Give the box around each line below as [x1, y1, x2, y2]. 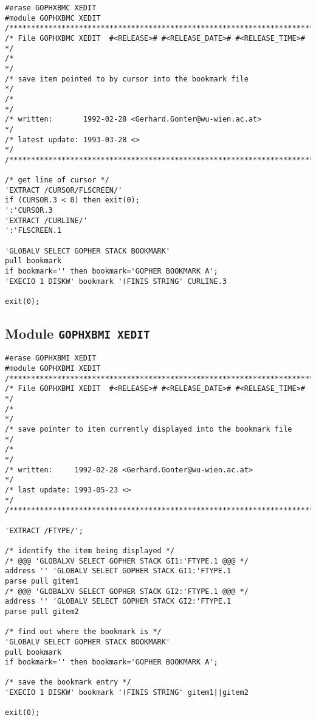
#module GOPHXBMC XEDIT [5, 13, 101, 22]
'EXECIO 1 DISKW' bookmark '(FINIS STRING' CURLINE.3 [5, 277, 227, 286]
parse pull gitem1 [5, 576, 79, 585]
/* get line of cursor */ [5, 176, 109, 185]
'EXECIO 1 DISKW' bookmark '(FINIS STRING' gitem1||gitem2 [5, 688, 249, 697]
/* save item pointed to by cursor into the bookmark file [5, 74, 249, 83]
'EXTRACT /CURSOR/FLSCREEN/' [5, 185, 123, 195]
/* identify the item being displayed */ [5, 546, 175, 555]
